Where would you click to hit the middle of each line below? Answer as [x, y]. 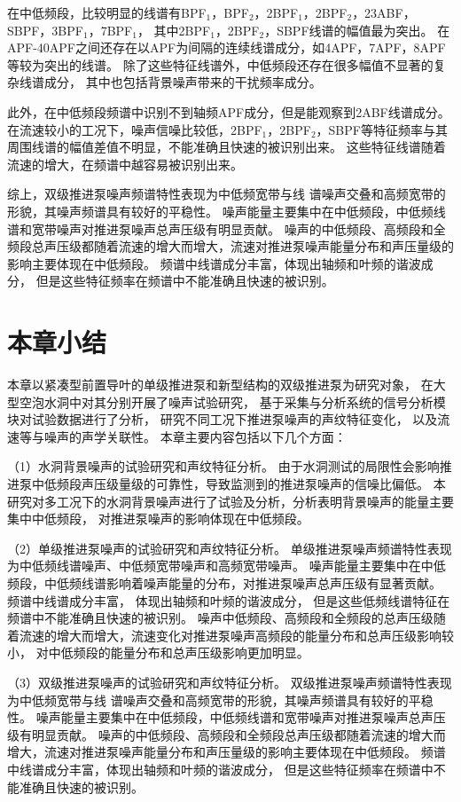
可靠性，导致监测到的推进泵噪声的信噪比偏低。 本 [301, 484]
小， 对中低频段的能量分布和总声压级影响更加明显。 [158, 653]
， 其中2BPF [174, 30]
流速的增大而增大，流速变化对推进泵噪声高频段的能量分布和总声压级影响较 [236, 635]
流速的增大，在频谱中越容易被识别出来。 [125, 164]
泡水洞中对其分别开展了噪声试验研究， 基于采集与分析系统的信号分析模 [238, 401]
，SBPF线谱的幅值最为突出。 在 [357, 30]
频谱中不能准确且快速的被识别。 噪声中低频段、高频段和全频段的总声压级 [220, 618]
